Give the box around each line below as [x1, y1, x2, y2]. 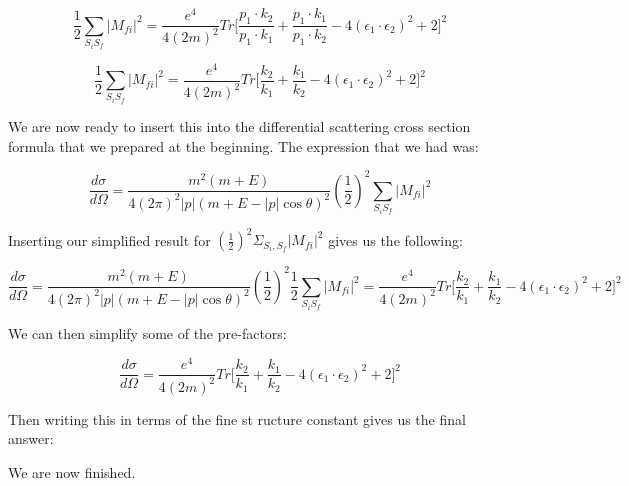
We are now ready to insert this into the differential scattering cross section [8, 116, 471, 137]
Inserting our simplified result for [8, 229, 211, 250]
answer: [8, 428, 54, 449]
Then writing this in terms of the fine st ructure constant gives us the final [8, 408, 466, 429]
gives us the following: [328, 229, 463, 250]
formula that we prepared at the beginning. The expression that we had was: [8, 135, 479, 156]
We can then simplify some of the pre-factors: [8, 322, 287, 343]
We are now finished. [8, 461, 136, 482]
